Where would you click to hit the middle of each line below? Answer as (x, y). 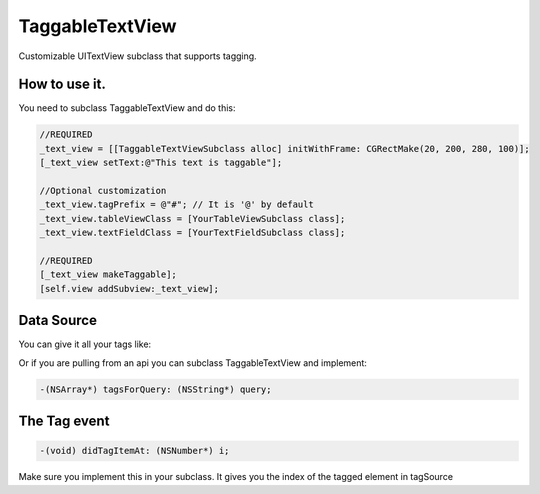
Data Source (57, 320)
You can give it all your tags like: (85, 344)
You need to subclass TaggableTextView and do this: (127, 108)
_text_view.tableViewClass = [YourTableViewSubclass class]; (192, 218)
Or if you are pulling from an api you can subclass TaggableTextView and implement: (192, 362)
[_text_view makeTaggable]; (108, 274)
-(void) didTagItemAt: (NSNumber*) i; (134, 451)
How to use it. (62, 84)
